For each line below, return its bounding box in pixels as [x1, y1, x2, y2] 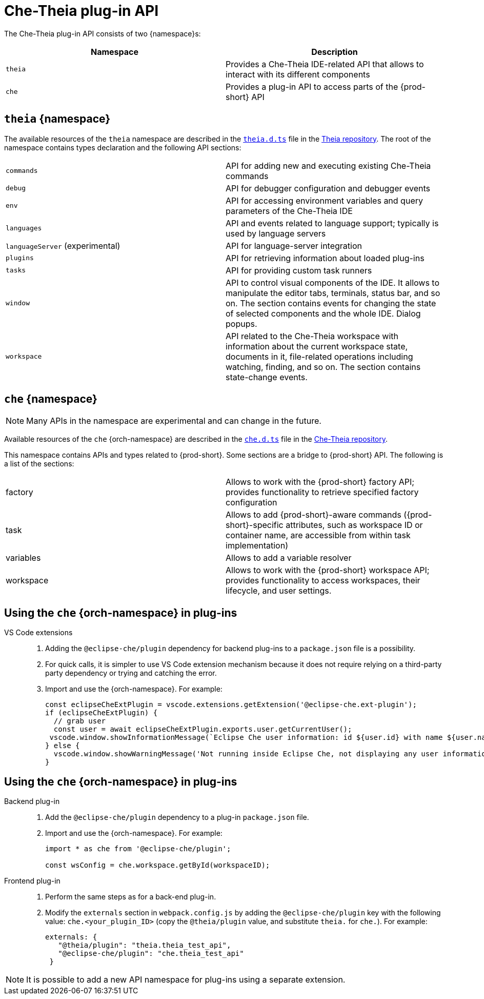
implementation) [226, 540, 288, 551]
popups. [226, 318, 257, 329]
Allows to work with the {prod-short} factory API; [226, 477, 415, 487]
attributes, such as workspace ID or [286, 520, 423, 531]
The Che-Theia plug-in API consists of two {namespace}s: [4, 29, 201, 38]
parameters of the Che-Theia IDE [226, 205, 353, 216]
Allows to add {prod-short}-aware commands [226, 510, 401, 520]
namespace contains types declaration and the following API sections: [4, 143, 241, 152]
